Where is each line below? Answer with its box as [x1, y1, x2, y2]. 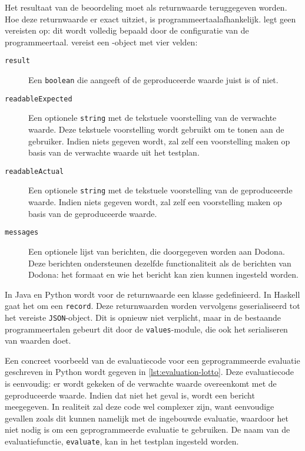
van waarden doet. [5, 334, 71, 347]
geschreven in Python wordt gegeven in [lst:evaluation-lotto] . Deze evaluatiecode [5, 366, 294, 378]
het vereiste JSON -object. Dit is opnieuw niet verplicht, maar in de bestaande [5, 311, 281, 323]
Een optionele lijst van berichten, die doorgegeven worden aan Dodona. [28, 245, 285, 257]
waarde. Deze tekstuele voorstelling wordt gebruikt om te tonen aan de [28, 123, 284, 135]
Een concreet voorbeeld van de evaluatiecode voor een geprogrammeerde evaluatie [5, 354, 300, 366]
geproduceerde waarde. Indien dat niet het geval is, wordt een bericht [5, 389, 255, 401]
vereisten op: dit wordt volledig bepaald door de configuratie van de [5, 24, 249, 37]
